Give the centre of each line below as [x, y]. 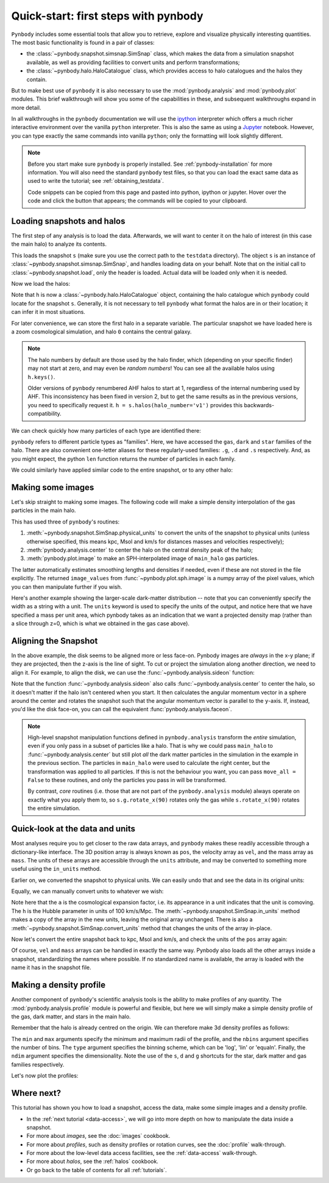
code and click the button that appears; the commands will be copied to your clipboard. [138, 201]
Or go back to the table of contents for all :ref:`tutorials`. [97, 1170]
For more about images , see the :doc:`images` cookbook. [98, 1136]
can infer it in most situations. [48, 312]
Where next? [36, 1093]
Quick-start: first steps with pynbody [107, 16]
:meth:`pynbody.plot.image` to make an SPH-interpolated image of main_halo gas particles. [143, 558]
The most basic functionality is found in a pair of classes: [83, 42]
